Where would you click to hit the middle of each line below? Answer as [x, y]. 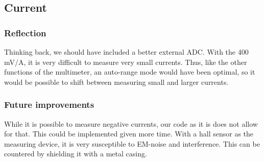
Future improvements [49, 105]
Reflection [25, 32]
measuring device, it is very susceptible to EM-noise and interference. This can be [132, 143]
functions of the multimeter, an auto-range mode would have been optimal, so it [130, 72]
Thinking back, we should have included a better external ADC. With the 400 [126, 52]
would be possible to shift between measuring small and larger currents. [116, 82]
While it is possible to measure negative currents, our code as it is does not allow [131, 123]
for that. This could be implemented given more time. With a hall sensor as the [129, 134]
